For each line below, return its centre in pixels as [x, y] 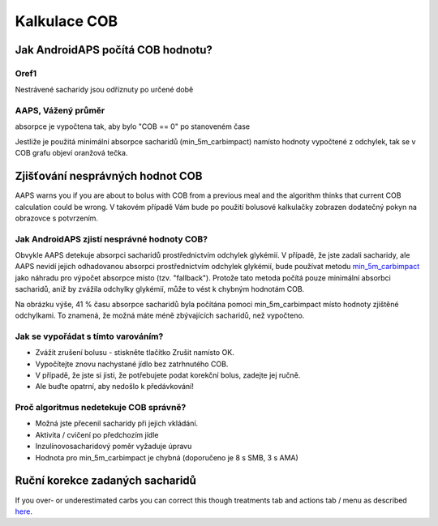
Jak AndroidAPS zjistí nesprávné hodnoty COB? [112, 239]
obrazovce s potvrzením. [57, 218]
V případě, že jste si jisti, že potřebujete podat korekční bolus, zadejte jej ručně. [168, 375]
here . [24, 511]
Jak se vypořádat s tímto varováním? [89, 336]
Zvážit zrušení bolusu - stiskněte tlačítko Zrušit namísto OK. [135, 353]
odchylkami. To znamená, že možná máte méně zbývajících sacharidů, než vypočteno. [160, 315]
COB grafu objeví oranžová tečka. [71, 153]
